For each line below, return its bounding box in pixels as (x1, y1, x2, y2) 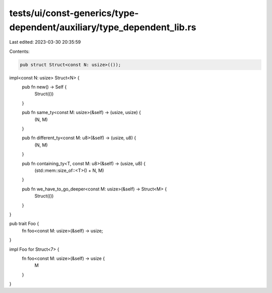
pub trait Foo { (9, 221, 39, 227)
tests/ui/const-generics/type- (9, 8, 139, 19)
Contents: (9, 48, 30, 54)
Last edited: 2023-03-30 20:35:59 (9, 39, 81, 45)
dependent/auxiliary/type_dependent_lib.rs (9, 22, 196, 33)
